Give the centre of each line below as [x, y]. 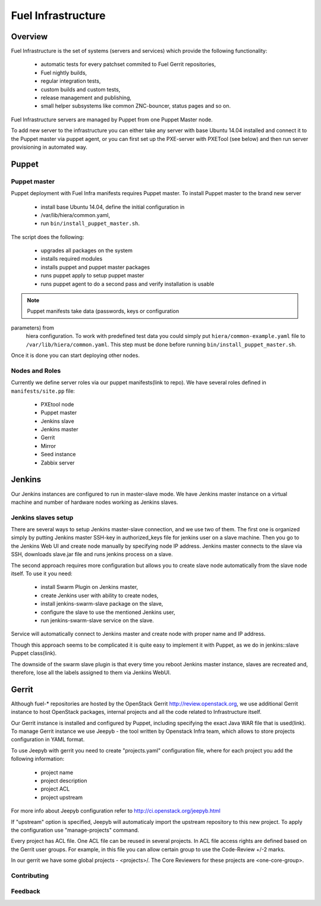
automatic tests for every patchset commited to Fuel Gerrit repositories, [128, 64]
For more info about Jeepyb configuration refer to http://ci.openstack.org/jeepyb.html [116, 811]
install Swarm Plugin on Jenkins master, [89, 587]
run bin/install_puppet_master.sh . [90, 224]
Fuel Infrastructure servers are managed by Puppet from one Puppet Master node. [112, 120]
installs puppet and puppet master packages [95, 267]
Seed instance [58, 454]
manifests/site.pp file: [43, 391]
